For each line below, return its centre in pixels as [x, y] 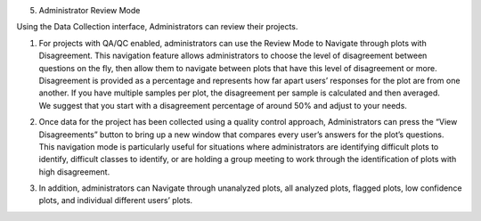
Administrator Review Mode [90, 10]
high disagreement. [74, 172]
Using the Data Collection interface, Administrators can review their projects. [157, 27]
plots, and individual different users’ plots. [116, 201]
